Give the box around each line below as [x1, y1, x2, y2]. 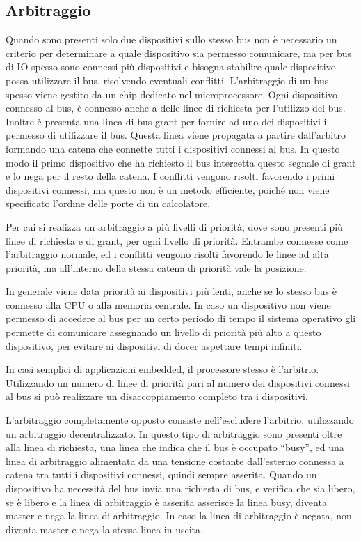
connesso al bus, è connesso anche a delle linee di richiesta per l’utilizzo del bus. [6, 100, 346, 115]
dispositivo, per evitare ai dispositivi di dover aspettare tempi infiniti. [6, 338, 303, 353]
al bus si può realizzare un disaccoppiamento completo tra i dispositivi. [6, 389, 308, 404]
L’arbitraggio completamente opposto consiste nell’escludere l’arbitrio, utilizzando [6, 413, 354, 427]
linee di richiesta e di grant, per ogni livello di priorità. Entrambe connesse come [6, 233, 348, 247]
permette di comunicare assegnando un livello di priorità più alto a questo [6, 325, 321, 340]
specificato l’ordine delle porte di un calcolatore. [6, 196, 211, 211]
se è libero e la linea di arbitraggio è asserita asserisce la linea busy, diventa [6, 494, 327, 509]
